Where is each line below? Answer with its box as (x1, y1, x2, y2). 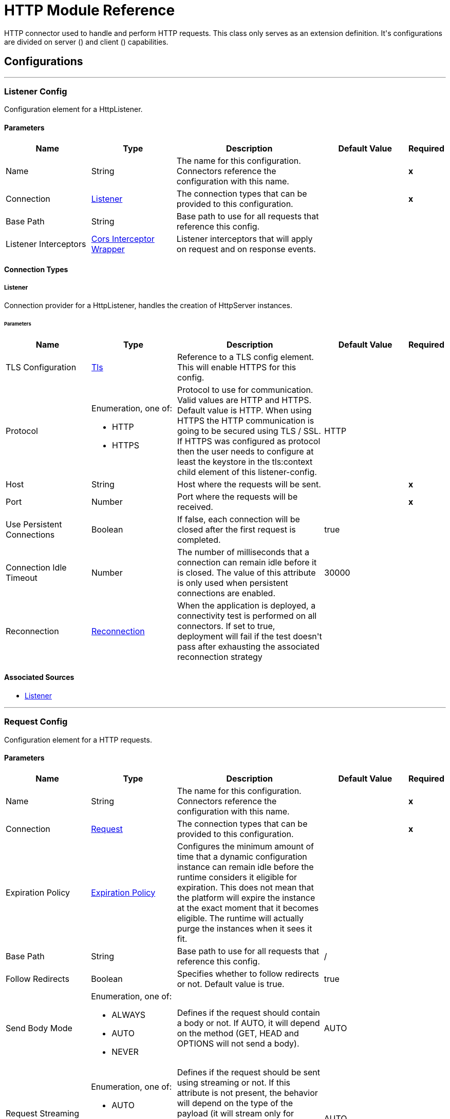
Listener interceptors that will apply (176, 233, 313, 244)
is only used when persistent (177, 577, 288, 588)
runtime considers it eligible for (177, 871, 297, 882)
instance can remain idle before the (177, 861, 314, 872)
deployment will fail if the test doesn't (177, 631, 322, 641)
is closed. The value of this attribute (177, 567, 316, 578)
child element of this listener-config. (177, 466, 317, 477)
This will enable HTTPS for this (177, 362, 296, 372)
